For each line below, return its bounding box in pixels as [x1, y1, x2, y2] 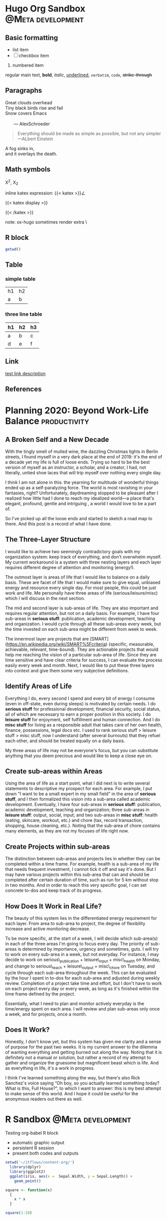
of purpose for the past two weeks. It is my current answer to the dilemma [5, 1044, 158, 1050]
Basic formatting [5, 33, 58, 42]
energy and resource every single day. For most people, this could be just [5, 585, 157, 591]
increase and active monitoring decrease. [5, 926, 91, 932]
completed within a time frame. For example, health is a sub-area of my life [5, 861, 160, 867]
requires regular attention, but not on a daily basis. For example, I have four [5, 610, 160, 616]
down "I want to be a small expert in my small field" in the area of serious [5, 791, 156, 797]
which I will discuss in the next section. [5, 595, 86, 601]
